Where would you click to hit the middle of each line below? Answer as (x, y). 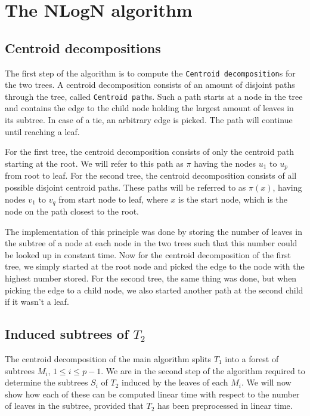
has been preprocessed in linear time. (225, 406)
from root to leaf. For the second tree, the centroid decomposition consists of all (151, 175)
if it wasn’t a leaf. (37, 302)
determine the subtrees (46, 382)
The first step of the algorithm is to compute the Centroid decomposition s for (150, 73)
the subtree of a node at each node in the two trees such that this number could (151, 243)
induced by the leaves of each (175, 382)
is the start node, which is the (232, 199)
